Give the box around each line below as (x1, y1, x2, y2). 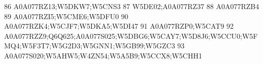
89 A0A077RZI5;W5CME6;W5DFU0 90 (4, 11, 128, 21)
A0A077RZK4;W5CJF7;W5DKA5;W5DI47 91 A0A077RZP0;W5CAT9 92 (4, 21, 234, 31)
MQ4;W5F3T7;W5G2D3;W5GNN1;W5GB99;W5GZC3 (4, 40, 175, 51)
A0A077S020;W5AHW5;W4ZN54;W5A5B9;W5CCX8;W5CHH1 (4, 50, 202, 60)
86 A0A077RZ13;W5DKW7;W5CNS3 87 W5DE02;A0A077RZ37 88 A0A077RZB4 (4, 1, 259, 11)
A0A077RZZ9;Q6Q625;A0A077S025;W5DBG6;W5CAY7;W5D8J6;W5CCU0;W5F (4, 30, 258, 41)
